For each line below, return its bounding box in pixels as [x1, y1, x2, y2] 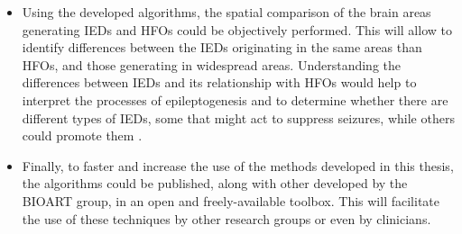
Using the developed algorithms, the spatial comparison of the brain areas [22, 3, 431, 21]
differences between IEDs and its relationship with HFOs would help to [22, 73, 417, 92]
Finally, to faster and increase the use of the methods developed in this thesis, [22, 156, 454, 175]
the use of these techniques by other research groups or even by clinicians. [22, 209, 431, 228]
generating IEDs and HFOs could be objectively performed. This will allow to [22, 20, 452, 39]
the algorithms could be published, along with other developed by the [22, 174, 408, 193]
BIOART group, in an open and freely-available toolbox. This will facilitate [22, 191, 439, 210]
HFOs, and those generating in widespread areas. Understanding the [22, 55, 401, 74]
